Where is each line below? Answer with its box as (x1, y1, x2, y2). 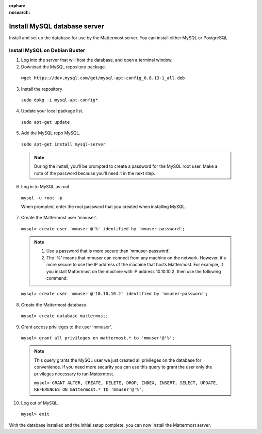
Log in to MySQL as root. (21, 184, 71, 190)
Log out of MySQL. (21, 400, 59, 406)
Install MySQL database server (9, 22, 104, 31)
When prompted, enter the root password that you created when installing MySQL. (21, 204, 186, 209)
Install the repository (21, 86, 63, 92)
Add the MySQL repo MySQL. (21, 130, 81, 136)
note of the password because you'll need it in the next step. (34, 170, 155, 176)
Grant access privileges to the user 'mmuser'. (21, 324, 113, 330)
